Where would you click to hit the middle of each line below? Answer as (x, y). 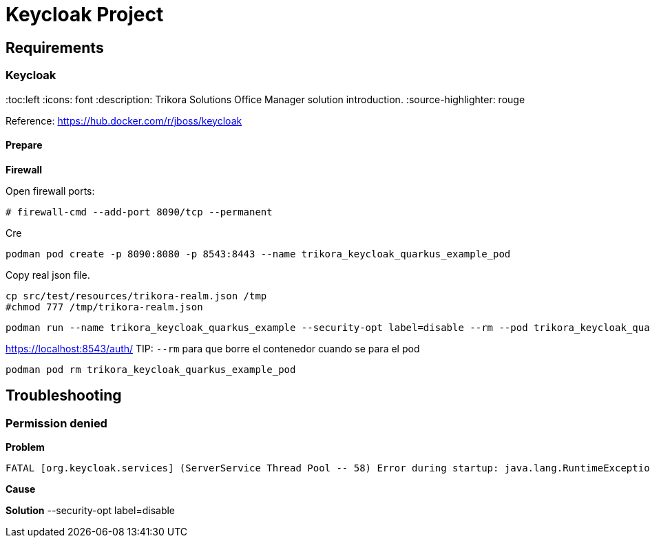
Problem (25, 447)
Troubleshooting (64, 396)
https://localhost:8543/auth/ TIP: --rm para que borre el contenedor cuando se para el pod (213, 348)
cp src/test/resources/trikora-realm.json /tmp (136, 296)
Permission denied (56, 423)
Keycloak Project (85, 14)
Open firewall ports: (50, 191)
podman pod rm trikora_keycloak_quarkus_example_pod (151, 369)
